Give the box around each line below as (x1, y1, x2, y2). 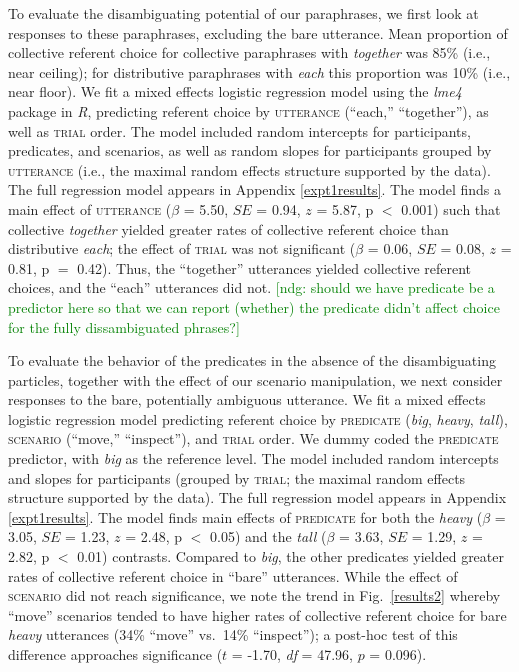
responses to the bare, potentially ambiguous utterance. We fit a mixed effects (8, 389, 486, 410)
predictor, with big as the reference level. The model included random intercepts (8, 448, 499, 469)
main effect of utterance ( (8, 198, 172, 219)
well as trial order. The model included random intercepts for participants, (8, 120, 471, 141)
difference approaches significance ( (8, 644, 223, 664)
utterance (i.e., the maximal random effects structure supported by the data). (8, 159, 491, 180)
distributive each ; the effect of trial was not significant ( (8, 238, 356, 259)
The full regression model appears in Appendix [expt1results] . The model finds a (8, 179, 501, 200)
